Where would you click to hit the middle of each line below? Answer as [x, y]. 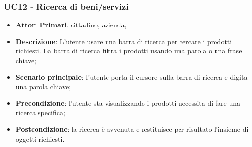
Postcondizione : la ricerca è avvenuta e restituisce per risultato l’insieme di [132, 129]
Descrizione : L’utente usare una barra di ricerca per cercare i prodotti [124, 41]
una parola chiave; [43, 86]
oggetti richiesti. [40, 138]
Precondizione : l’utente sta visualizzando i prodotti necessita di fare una [128, 103]
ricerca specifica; [40, 112]
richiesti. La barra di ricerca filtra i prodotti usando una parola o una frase [129, 51]
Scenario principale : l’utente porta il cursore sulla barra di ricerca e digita [131, 77]
